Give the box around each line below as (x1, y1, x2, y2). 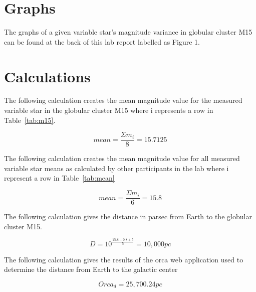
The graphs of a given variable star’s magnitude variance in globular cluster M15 (4, 27, 252, 37)
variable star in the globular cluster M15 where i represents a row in (4, 105, 213, 115)
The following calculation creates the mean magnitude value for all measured (4, 153, 240, 164)
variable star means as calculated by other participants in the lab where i (4, 163, 229, 173)
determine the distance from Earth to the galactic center (4, 264, 178, 274)
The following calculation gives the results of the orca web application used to (4, 254, 243, 264)
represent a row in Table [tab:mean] (4, 173, 115, 183)
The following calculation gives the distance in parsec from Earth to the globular (4, 211, 252, 222)
